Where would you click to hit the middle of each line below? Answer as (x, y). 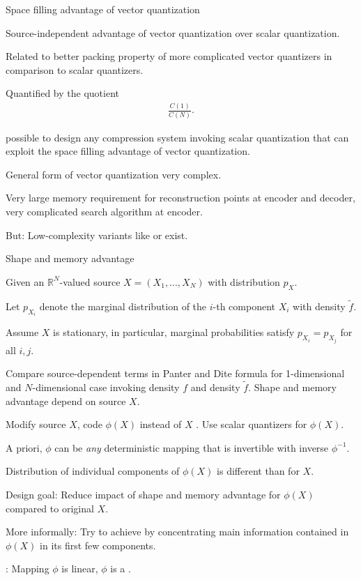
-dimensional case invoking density (106, 387)
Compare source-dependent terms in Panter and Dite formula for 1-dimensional (175, 373)
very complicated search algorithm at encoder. (104, 211)
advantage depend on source (66, 400)
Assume (22, 332)
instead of (161, 424)
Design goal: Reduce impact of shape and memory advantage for (143, 495)
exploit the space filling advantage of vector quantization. (128, 151)
